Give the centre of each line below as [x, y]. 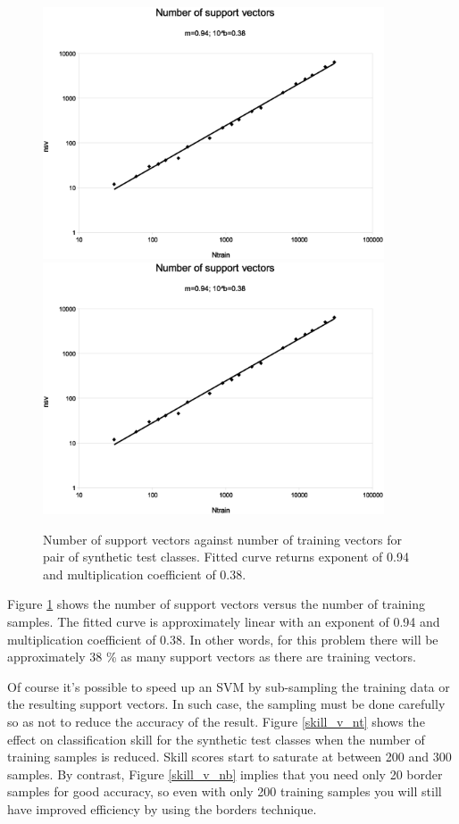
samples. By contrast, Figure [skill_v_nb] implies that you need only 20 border [225, 774]
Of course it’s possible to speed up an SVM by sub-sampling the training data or [229, 686]
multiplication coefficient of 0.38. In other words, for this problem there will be [223, 639]
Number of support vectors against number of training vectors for [222, 539]
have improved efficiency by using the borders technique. [162, 808]
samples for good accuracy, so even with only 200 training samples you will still [225, 791]
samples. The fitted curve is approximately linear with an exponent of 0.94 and [224, 621]
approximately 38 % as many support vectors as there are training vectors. [212, 657]
